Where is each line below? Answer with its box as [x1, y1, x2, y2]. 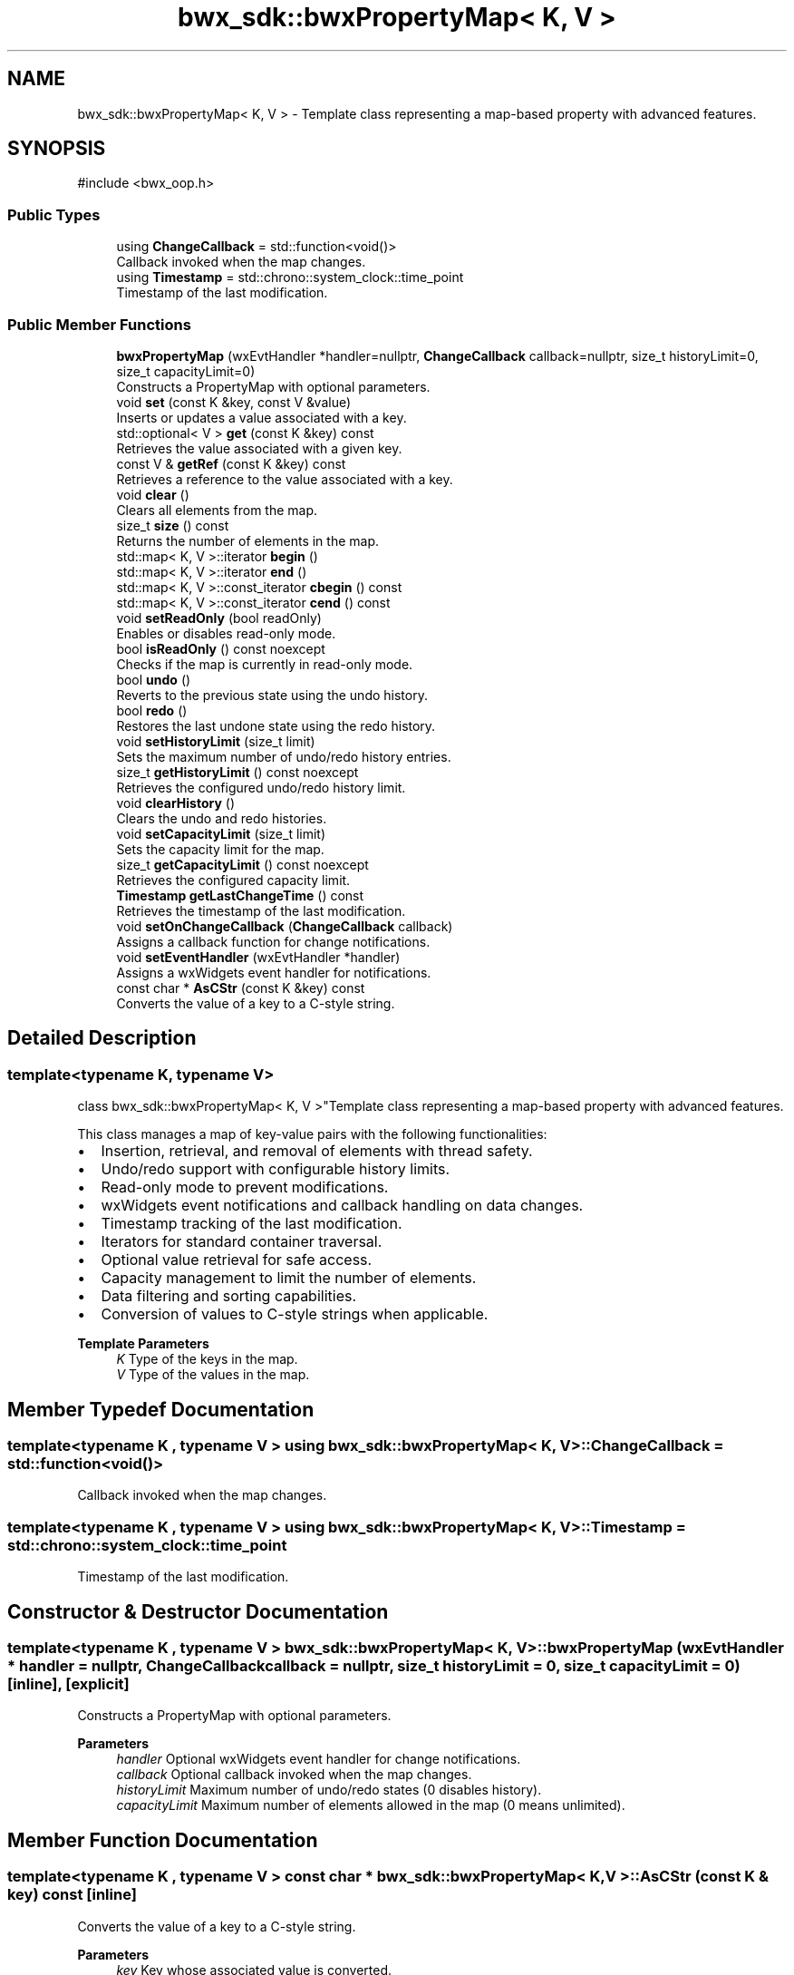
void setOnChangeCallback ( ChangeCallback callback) [116, 918, 453, 934]
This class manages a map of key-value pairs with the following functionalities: [77, 1126, 547, 1143]
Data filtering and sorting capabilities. [101, 1287, 357, 1306]
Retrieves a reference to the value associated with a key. [116, 471, 453, 487]
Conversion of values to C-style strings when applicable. [101, 1305, 489, 1324]
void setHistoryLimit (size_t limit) [116, 733, 315, 749]
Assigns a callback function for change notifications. [116, 933, 431, 949]
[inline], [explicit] [7, 1674, 130, 1693]
